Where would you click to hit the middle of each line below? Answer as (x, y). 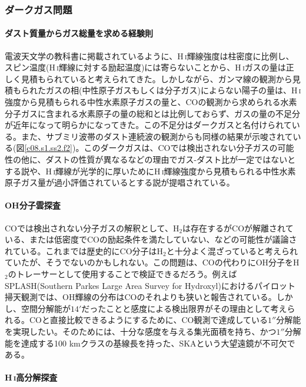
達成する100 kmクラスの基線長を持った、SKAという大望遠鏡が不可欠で (158, 343)
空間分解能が (46, 308)
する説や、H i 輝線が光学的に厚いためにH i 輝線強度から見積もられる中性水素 (150, 171)
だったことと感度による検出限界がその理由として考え (184, 308)
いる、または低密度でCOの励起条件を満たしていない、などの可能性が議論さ (151, 239)
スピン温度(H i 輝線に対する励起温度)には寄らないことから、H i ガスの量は (145, 67)
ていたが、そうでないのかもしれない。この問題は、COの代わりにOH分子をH (152, 262)
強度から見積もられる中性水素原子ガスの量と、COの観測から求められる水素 (151, 102)
